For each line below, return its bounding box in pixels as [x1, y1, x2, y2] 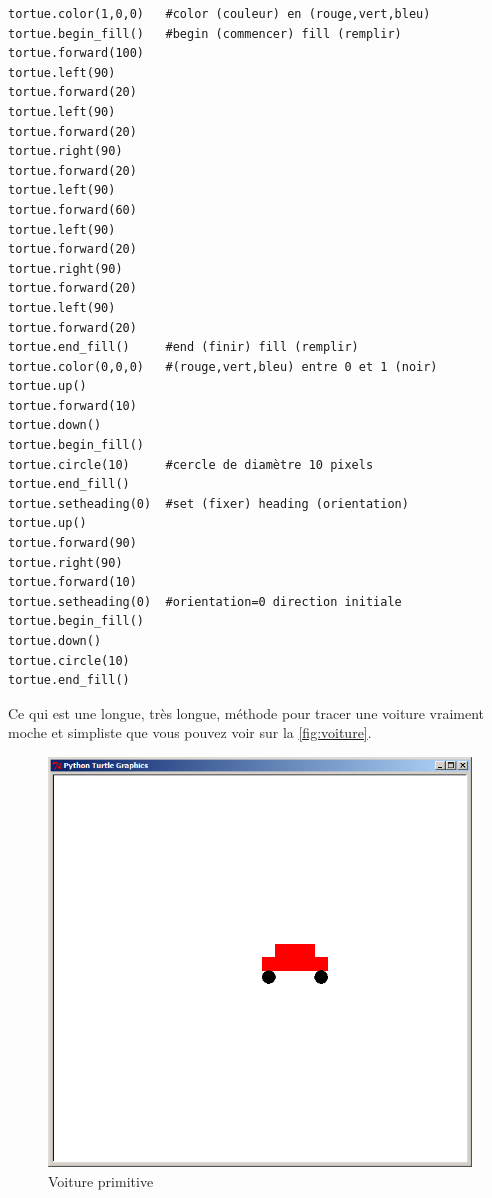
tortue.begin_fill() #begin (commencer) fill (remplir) [8, 26, 402, 41]
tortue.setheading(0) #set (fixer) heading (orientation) [8, 496, 409, 511]
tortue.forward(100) [8, 46, 145, 61]
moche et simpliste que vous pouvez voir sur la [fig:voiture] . [8, 722, 372, 743]
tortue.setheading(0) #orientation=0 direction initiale [8, 594, 402, 609]
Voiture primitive [48, 1170, 154, 1191]
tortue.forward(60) [8, 202, 137, 217]
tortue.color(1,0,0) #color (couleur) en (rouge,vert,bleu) [8, 7, 431, 21]
